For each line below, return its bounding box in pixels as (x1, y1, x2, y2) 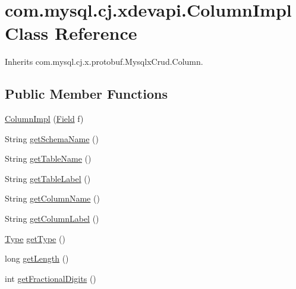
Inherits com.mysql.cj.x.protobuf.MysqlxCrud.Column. (5, 55, 203, 68)
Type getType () (5, 232, 65, 244)
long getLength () (5, 252, 69, 265)
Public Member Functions (5, 84, 168, 103)
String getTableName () (5, 152, 92, 165)
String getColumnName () (5, 192, 100, 205)
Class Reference (5, 21, 137, 45)
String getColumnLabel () (5, 212, 99, 225)
